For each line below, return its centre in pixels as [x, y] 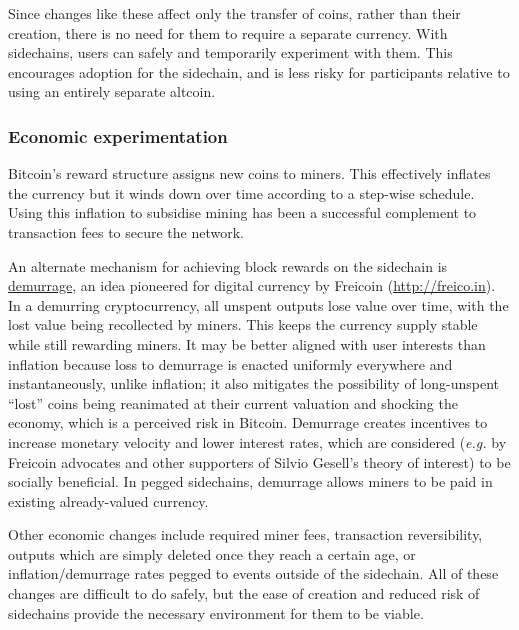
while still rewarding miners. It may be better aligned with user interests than [247, 343]
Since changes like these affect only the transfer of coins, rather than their [234, 13]
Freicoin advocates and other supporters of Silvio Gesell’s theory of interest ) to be [259, 461]
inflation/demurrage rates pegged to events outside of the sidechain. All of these [253, 573]
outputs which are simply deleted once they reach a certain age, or [212, 553]
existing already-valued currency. [108, 500]
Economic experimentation [118, 135]
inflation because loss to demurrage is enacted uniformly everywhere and [230, 363]
